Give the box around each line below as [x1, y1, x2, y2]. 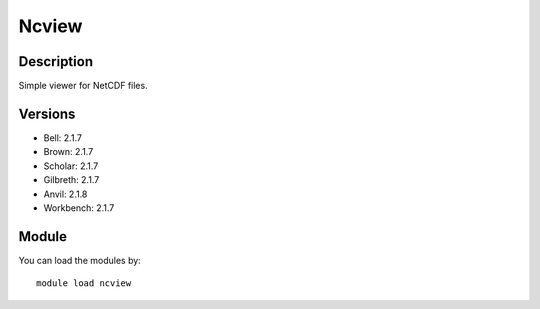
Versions [18, 105, 76, 122]
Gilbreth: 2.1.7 [43, 174, 100, 186]
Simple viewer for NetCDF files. [18, 80, 149, 92]
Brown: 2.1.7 [43, 146, 94, 158]
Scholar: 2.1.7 [43, 160, 99, 172]
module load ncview [36, 278, 132, 289]
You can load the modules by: [18, 254, 142, 266]
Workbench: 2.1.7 [43, 201, 115, 214]
